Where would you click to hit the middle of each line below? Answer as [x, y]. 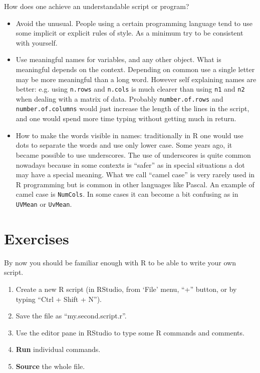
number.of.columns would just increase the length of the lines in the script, [133, 108]
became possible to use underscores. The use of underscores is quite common [133, 154]
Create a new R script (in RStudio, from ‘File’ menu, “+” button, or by [126, 289]
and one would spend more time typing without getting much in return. [126, 118]
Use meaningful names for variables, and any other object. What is [118, 59]
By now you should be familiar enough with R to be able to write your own [120, 262]
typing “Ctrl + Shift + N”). [59, 299]
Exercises [37, 238]
